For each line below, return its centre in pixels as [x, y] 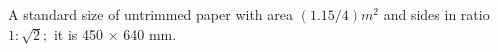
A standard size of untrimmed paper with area [150, 14]
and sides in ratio [436, 14]
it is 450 [78, 33]
